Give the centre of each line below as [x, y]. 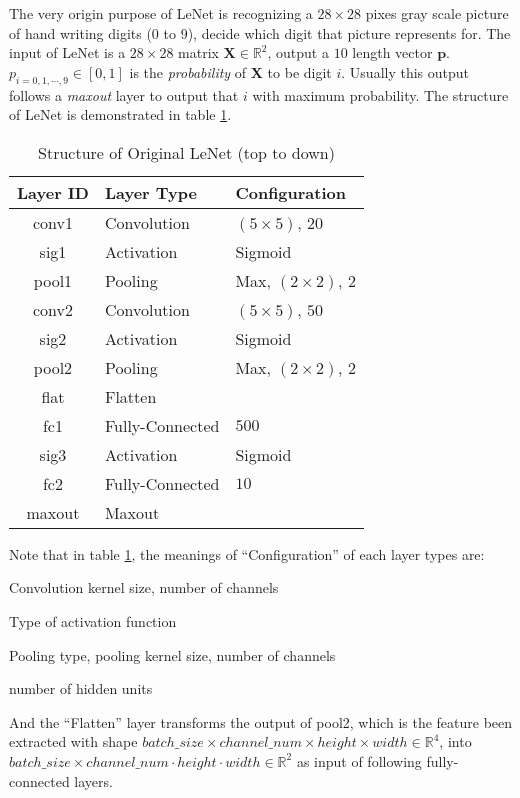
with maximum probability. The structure [380, 94]
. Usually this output [405, 71]
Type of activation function [93, 620]
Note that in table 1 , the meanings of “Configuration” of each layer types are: [247, 553]
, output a [298, 52]
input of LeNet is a [67, 52]
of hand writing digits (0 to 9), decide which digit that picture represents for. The [260, 32]
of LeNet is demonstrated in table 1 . [120, 114]
